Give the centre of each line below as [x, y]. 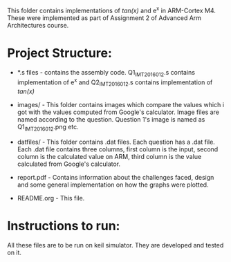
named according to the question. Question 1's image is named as [111, 119]
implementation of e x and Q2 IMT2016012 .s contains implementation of [115, 82]
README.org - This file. [51, 198]
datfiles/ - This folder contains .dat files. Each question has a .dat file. [116, 142]
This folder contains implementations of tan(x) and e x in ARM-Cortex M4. [112, 10]
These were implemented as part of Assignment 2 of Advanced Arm [104, 18]
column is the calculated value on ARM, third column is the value [109, 156]
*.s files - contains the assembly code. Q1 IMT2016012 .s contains [106, 73]
